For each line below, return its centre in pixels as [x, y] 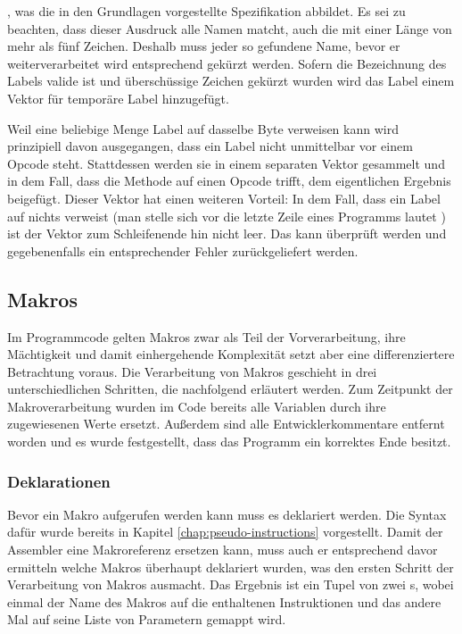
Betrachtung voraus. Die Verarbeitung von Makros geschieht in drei [192, 371]
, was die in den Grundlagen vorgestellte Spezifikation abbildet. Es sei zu [206, 11]
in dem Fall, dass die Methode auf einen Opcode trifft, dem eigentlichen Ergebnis [229, 181]
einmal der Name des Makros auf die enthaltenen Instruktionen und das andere [224, 601]
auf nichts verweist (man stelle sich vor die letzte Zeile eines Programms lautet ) [227, 216]
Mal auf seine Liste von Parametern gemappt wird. [147, 619]
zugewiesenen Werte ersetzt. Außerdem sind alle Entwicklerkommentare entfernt [226, 424]
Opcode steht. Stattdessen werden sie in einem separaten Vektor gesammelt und [226, 163]
